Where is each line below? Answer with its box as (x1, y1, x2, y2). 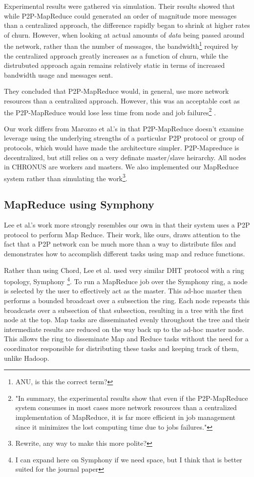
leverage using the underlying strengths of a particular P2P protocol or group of (4, 133, 244, 143)
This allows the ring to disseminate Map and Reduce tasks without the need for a (4, 333, 249, 344)
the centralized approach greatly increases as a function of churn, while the (4, 50, 228, 61)
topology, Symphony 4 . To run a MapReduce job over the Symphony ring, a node (4, 275, 248, 286)
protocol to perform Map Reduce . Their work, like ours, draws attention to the (4, 229, 240, 239)
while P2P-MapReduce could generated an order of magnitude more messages (4, 10, 237, 21)
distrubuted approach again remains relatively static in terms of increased (4, 60, 225, 70)
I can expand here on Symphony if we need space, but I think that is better (15, 454, 242, 464)
